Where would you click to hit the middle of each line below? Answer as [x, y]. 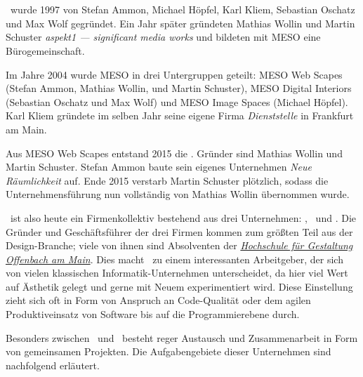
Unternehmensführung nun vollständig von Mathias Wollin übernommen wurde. [178, 194]
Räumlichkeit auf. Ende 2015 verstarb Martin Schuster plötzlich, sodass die [167, 180]
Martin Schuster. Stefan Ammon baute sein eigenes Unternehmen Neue [159, 167]
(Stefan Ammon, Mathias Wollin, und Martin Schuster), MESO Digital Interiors [179, 88]
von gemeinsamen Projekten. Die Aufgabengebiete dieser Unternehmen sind [169, 351]
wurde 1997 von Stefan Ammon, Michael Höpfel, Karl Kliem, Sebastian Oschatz [183, 9]
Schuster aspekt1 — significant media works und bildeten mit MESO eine [163, 37]
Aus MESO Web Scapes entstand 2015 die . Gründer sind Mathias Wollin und [174, 153]
